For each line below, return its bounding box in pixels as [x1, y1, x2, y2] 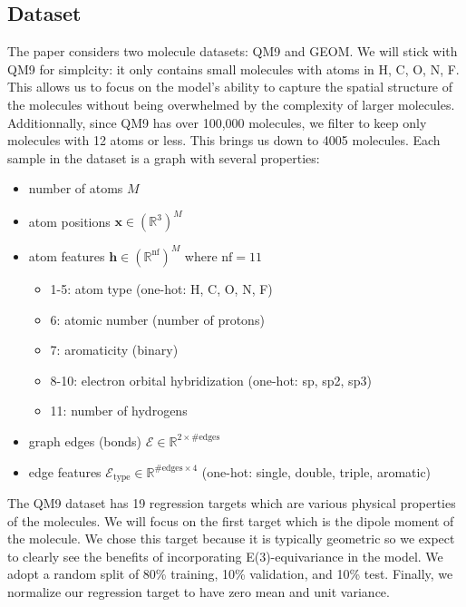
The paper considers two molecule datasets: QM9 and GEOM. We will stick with [7, 42, 458, 61]
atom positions [28, 211, 111, 230]
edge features [28, 462, 102, 481]
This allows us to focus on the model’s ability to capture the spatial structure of [7, 77, 453, 96]
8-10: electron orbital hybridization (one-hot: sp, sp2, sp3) [50, 370, 372, 389]
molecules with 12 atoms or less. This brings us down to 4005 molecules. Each [7, 131, 441, 150]
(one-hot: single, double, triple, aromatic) [201, 462, 432, 481]
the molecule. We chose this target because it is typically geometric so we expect [7, 529, 455, 548]
